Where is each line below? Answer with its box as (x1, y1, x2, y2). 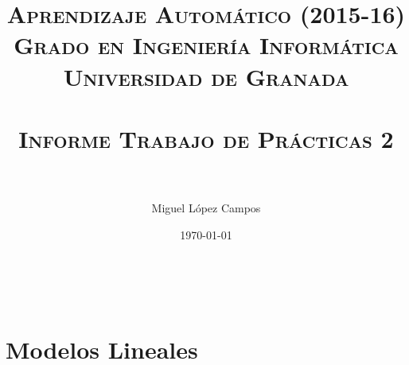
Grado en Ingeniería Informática (14, 29, 399, 61)
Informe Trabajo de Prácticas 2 (18, 122, 394, 154)
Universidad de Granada (63, 60, 349, 92)
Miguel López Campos (151, 200, 261, 216)
